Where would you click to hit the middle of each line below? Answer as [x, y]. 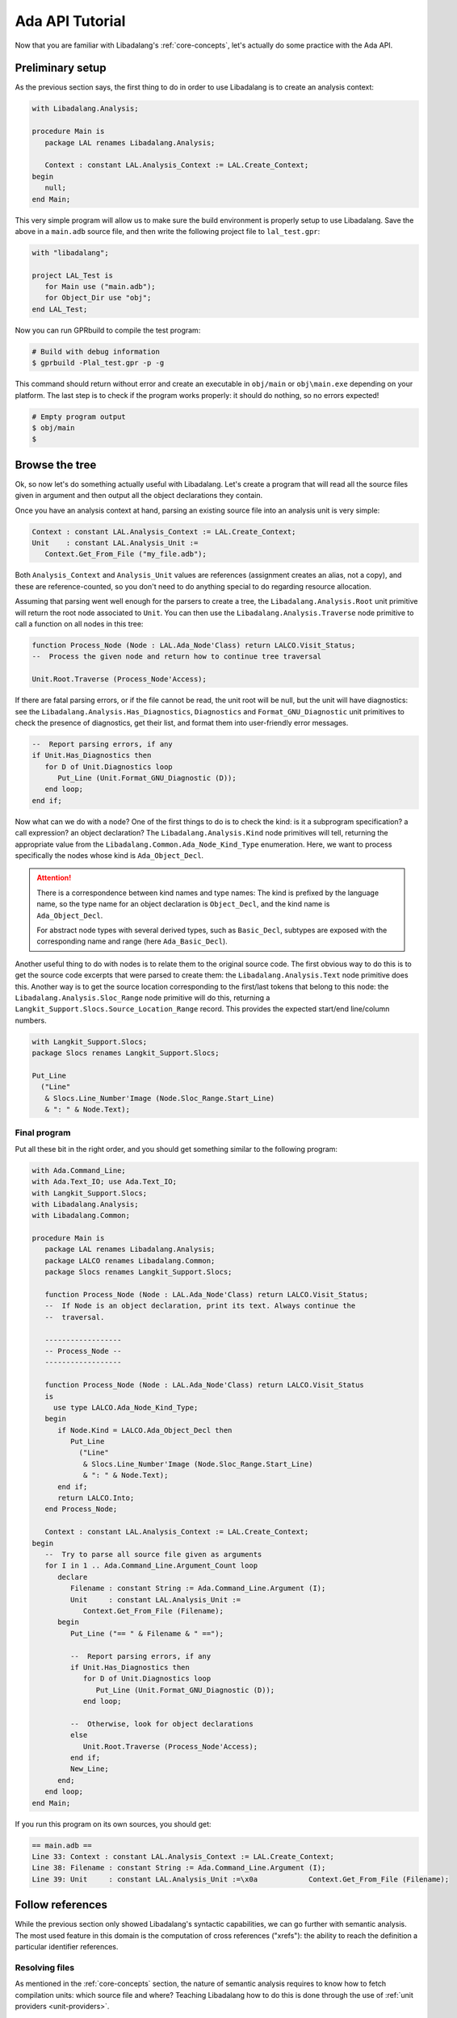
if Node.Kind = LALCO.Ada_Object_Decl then [145, 1430]
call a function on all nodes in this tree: [79, 624]
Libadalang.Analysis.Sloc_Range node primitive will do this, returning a [143, 998]
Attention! [54, 878]
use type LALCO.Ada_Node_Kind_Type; [126, 1407]
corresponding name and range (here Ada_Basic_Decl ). [132, 941]
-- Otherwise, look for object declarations [161, 1724]
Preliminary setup [61, 68]
